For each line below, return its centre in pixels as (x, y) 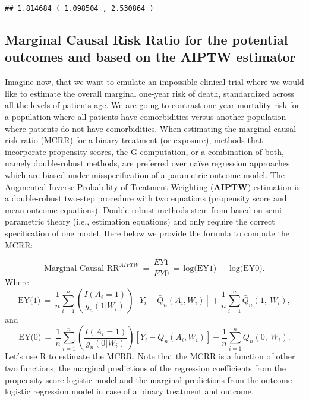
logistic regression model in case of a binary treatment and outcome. (129, 391)
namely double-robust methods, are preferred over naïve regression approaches (147, 163)
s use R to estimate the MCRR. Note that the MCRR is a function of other (157, 356)
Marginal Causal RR (82, 268)
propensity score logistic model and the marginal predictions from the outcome (149, 379)
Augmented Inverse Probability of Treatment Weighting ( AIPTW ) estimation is (152, 186)
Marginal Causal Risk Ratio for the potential (146, 40)
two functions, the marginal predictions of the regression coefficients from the (146, 368)
